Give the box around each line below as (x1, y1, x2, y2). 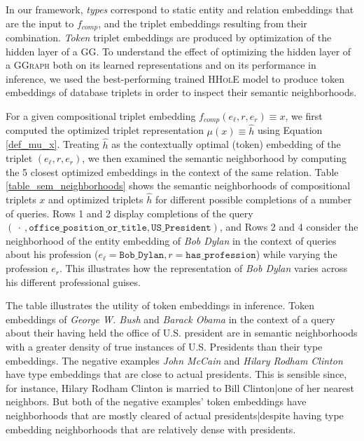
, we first (285, 109, 323, 123)
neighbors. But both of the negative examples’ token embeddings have (6, 394, 307, 409)
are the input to (6, 15, 74, 30)
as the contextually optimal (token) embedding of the (111, 137, 341, 151)
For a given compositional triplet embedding (6, 109, 196, 123)
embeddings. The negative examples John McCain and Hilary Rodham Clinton (6, 353, 343, 367)
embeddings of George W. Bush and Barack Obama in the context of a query (6, 311, 335, 326)
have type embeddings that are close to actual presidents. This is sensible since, (6, 367, 347, 381)
